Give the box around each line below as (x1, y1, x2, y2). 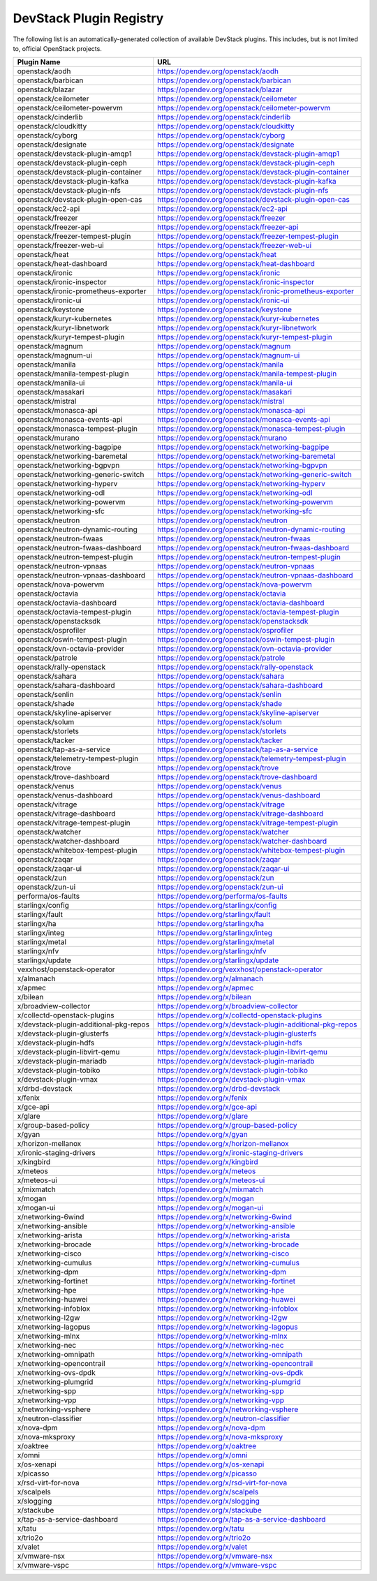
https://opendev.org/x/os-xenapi (157, 1459, 265, 1469)
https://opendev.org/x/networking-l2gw (157, 1313, 288, 1323)
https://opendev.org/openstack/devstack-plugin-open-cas (157, 195, 350, 205)
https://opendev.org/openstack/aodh (157, 66, 279, 76)
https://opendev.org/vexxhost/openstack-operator (157, 964, 323, 974)
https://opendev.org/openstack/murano (157, 433, 288, 443)
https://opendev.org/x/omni (157, 1450, 248, 1460)
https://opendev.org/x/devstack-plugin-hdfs (157, 1038, 303, 1047)
